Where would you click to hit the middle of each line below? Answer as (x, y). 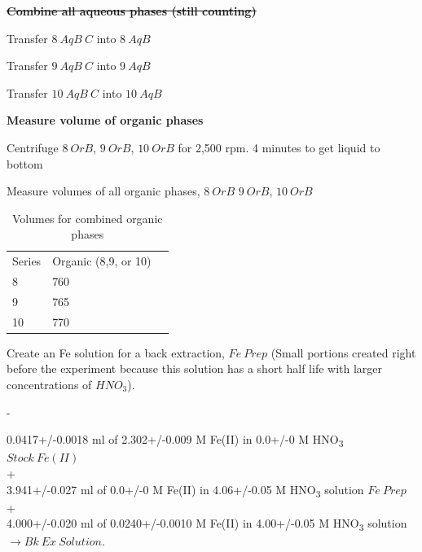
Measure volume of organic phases (105, 120)
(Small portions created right (343, 352)
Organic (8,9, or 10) (102, 261)
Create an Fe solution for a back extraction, (116, 352)
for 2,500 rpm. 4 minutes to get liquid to (279, 147)
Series (27, 261)
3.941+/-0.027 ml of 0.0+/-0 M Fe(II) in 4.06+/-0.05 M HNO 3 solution (185, 490)
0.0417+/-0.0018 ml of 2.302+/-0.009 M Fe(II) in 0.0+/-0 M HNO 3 (175, 440)
